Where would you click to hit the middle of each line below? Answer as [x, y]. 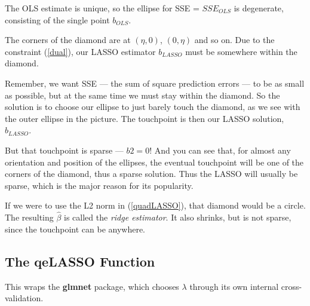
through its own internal [234, 286]
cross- [291, 286]
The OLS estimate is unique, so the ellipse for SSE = [102, 8]
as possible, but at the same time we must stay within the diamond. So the [142, 95]
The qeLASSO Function [80, 261]
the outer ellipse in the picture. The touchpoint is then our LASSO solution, [145, 118]
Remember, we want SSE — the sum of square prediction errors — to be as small [155, 83]
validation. [24, 298]
